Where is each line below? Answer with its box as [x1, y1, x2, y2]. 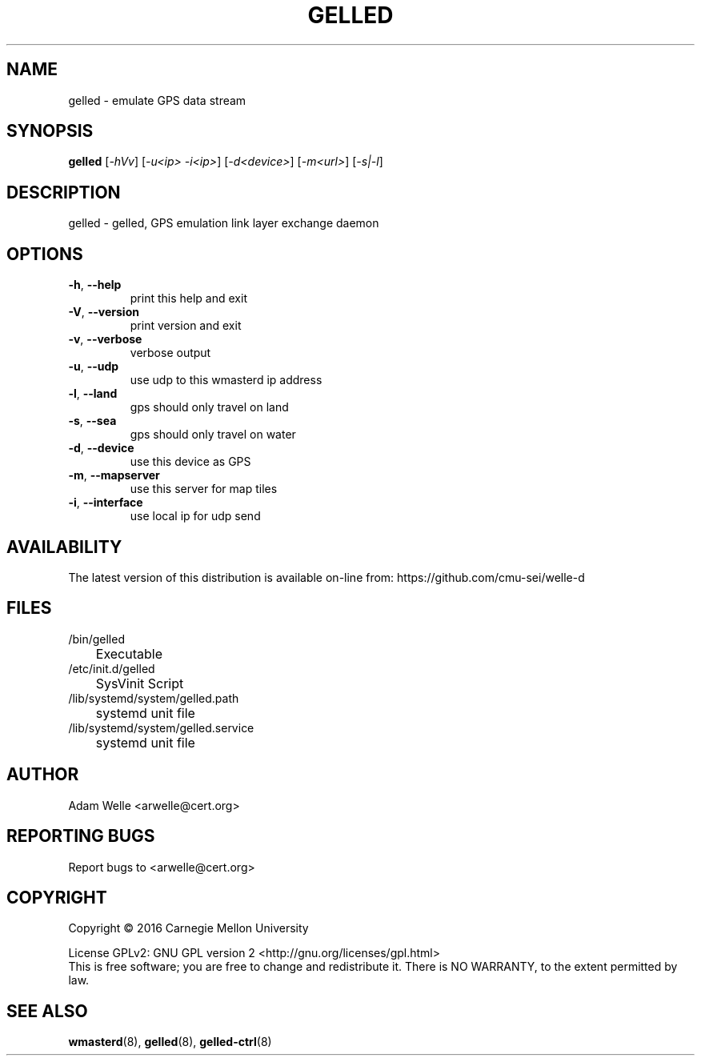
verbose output [130, 346, 211, 360]
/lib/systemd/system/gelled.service [68, 720, 254, 735]
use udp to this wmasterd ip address [130, 373, 322, 387]
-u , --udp [68, 359, 119, 374]
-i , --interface [68, 495, 143, 510]
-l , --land [68, 387, 118, 401]
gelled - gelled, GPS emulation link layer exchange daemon [68, 216, 379, 230]
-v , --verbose [68, 332, 142, 347]
